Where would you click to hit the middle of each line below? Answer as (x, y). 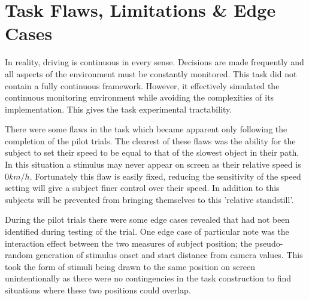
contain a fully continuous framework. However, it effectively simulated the (142, 85)
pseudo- (269, 243)
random (19, 255)
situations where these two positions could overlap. (98, 290)
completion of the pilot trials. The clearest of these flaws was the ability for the (150, 140)
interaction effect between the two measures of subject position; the (128, 243)
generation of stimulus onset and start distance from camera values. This (169, 255)
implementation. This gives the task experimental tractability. (119, 109)
